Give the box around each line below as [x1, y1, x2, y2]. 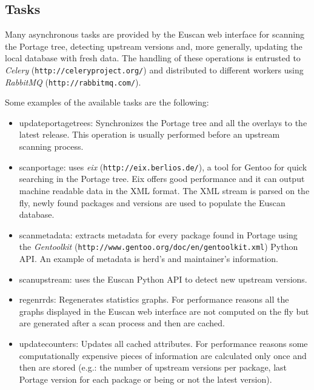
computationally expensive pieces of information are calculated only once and [19, 349, 307, 361]
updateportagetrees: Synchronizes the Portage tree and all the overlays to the [19, 116, 307, 129]
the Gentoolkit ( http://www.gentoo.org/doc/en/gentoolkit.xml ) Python [19, 240, 298, 253]
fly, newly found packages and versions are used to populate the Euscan [19, 196, 286, 209]
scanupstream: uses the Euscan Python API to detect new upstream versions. [19, 272, 307, 285]
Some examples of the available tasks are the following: [5, 96, 209, 109]
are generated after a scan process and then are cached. [19, 317, 225, 329]
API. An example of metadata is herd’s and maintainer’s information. [19, 252, 278, 264]
